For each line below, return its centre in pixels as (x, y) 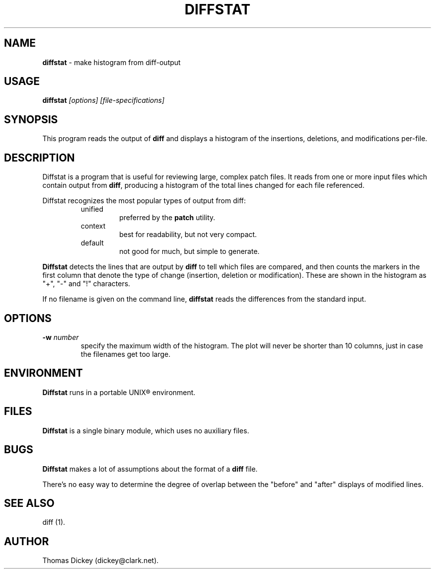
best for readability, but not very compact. (188, 235)
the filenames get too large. (126, 354)
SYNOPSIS (31, 119)
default (92, 243)
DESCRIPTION (39, 158)
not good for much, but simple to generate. (189, 251)
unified (92, 209)
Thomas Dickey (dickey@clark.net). (101, 561)
